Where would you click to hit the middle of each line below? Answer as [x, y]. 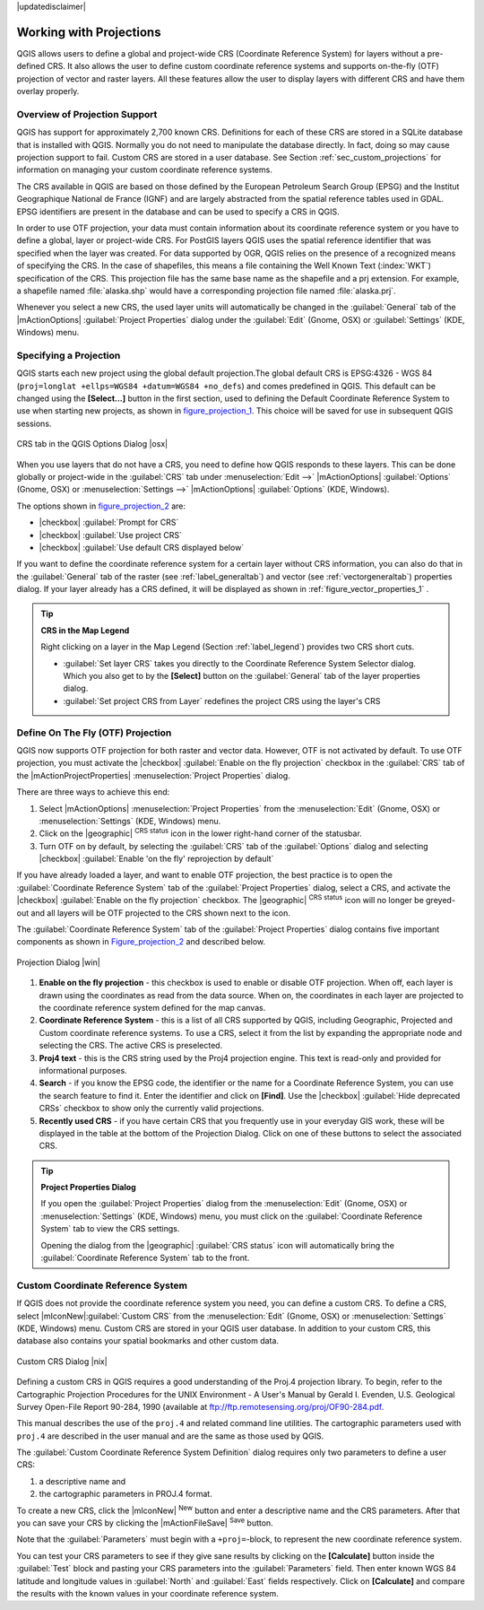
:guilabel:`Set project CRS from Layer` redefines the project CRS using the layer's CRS [222, 701]
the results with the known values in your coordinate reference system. [148, 1593]
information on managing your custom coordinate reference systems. [144, 170]
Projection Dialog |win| [58, 962]
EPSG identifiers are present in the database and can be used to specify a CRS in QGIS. [178, 212]
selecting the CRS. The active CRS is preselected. [131, 1046]
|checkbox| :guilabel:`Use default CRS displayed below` [142, 547]
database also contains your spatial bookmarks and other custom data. [148, 1341]
